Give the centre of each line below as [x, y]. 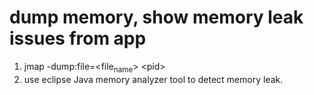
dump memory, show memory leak [156, 17]
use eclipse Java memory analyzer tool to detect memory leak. [153, 79]
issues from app [78, 38]
